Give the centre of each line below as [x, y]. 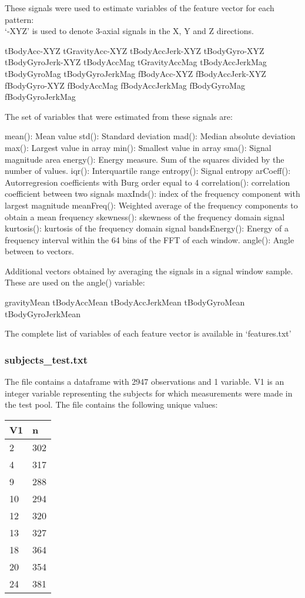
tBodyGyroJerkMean [43, 313]
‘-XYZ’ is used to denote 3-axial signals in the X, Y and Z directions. [129, 31]
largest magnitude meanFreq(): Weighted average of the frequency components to [151, 205]
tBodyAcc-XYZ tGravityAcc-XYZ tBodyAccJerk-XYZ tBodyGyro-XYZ [135, 50]
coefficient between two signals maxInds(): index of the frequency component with [152, 194]
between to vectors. [39, 251]
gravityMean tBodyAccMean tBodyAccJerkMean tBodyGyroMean [125, 302]
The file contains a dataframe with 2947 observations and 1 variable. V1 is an [145, 382]
